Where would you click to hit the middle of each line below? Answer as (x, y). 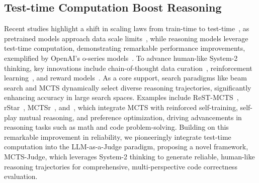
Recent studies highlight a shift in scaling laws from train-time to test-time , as (127, 28)
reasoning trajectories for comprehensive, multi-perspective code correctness (121, 166)
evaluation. (21, 176)
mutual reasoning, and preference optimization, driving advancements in (131, 117)
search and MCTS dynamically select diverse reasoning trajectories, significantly (128, 87)
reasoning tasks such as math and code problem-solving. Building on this (116, 127)
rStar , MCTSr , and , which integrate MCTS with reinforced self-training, (121, 107)
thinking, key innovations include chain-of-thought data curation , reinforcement (128, 68)
